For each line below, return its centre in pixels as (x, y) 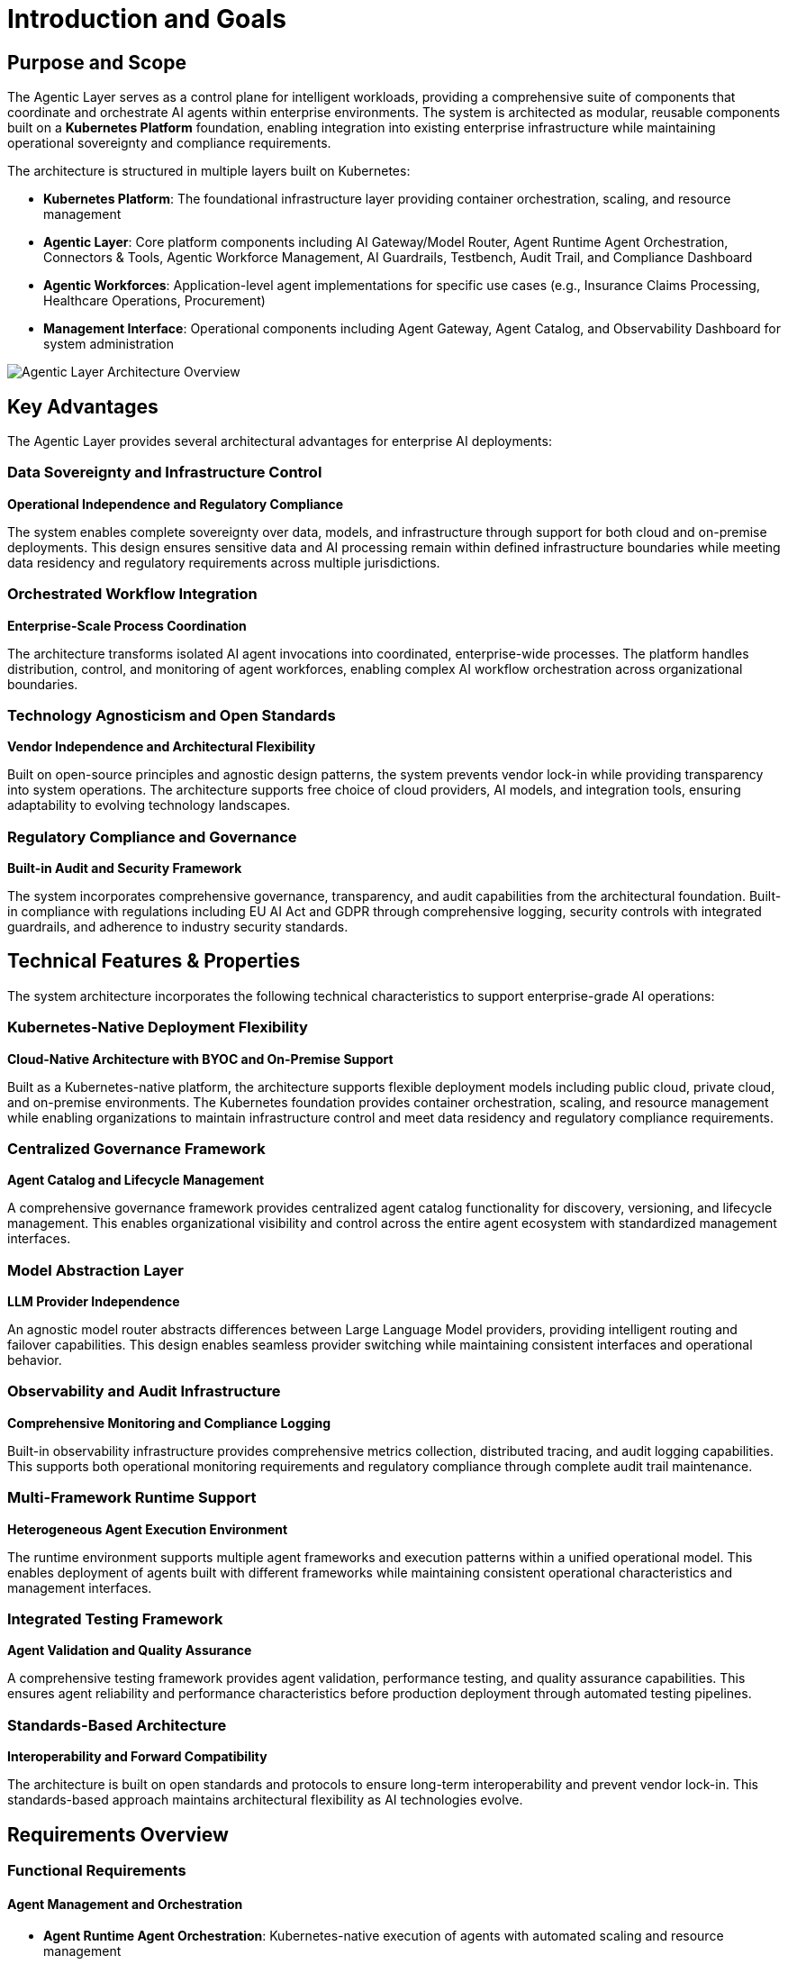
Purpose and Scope (97, 62)
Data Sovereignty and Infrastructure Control (165, 473)
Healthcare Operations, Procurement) (154, 301)
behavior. (35, 1360)
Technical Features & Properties (154, 961)
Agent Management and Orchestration (125, 1904)
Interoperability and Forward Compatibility (137, 1757)
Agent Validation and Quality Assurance (130, 1650)
